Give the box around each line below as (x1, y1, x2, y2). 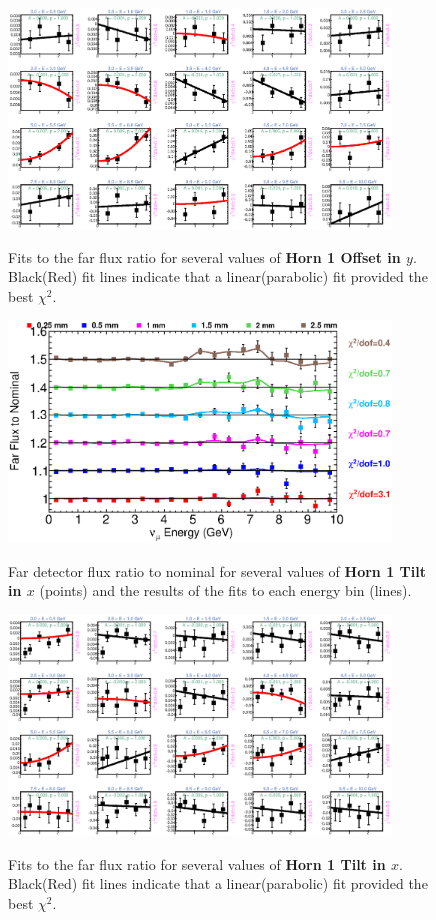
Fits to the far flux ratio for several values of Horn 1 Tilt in (8, 853, 386, 874)
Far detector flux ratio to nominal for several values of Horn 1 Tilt (8, 560, 426, 581)
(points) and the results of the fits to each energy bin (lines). (39, 580, 412, 601)
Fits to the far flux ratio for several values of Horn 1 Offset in (8, 246, 401, 267)
